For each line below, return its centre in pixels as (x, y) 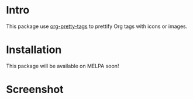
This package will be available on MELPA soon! (63, 66)
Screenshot (35, 89)
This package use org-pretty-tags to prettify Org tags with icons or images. (97, 26)
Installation (34, 50)
